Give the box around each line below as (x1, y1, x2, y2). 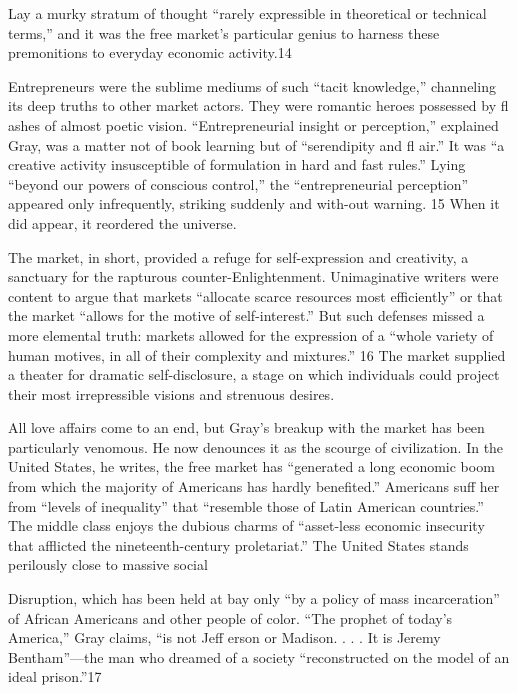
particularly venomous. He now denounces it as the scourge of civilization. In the (8, 436, 504, 457)
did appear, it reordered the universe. (8, 212, 237, 233)
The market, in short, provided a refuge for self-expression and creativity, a (8, 246, 469, 267)
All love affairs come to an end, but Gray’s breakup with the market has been (8, 417, 485, 438)
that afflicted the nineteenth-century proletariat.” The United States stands (8, 534, 469, 555)
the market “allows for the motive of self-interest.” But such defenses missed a (8, 305, 485, 326)
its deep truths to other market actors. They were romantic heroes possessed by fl (8, 95, 509, 116)
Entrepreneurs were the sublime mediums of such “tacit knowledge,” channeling (8, 75, 496, 96)
